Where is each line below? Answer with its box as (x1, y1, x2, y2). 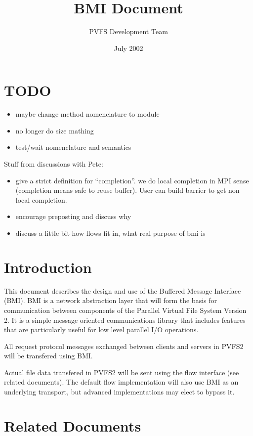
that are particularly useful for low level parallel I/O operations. (4, 324, 199, 335)
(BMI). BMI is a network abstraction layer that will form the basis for (4, 295, 217, 305)
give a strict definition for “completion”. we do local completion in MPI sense (15, 175, 249, 185)
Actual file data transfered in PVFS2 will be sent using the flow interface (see (4, 367, 239, 377)
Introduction (4, 257, 92, 277)
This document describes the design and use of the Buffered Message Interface (4, 285, 241, 296)
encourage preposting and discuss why (15, 211, 131, 221)
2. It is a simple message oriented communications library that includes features (4, 314, 246, 325)
